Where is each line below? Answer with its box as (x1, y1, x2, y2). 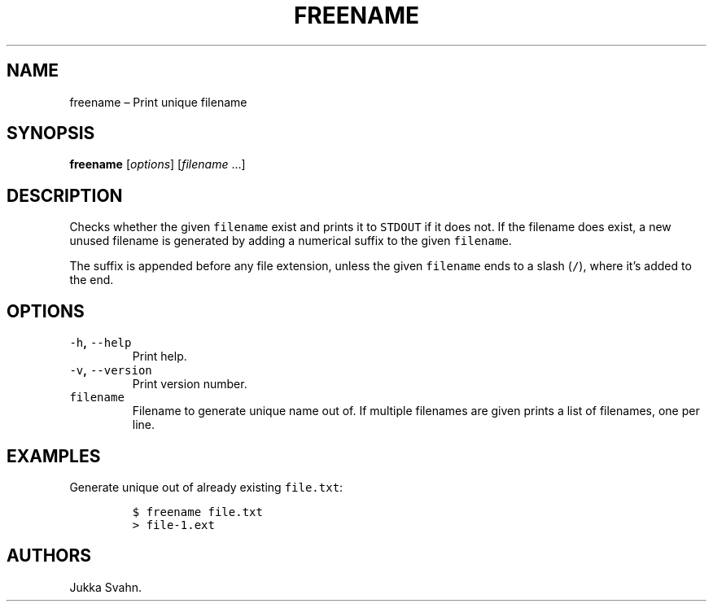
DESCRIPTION (7, 185, 123, 206)
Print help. (132, 349, 187, 364)
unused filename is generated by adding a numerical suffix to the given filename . (69, 234, 512, 248)
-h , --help (69, 335, 132, 350)
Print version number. (132, 377, 247, 391)
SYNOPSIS (7, 123, 95, 144)
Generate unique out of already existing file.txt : (69, 479, 343, 494)
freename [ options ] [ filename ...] (69, 157, 246, 172)
